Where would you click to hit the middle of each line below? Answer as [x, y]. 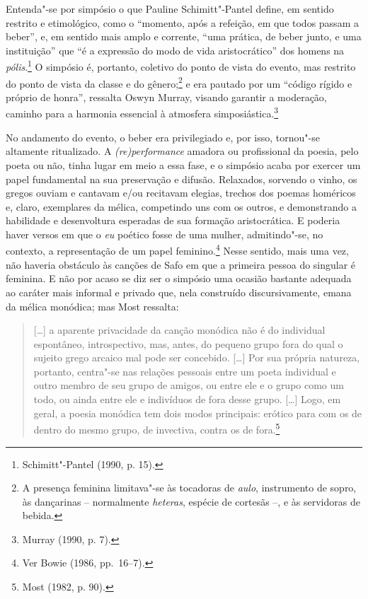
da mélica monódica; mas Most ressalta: [92, 306]
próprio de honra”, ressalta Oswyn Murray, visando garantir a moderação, [166, 97]
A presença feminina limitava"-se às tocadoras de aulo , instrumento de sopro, [189, 488]
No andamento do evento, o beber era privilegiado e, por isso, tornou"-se [163, 137]
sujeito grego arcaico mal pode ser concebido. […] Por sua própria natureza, [197, 357]
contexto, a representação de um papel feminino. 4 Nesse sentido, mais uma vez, [177, 250]
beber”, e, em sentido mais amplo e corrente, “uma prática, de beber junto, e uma [184, 36]
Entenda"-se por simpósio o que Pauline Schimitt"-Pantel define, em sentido [170, 8]
